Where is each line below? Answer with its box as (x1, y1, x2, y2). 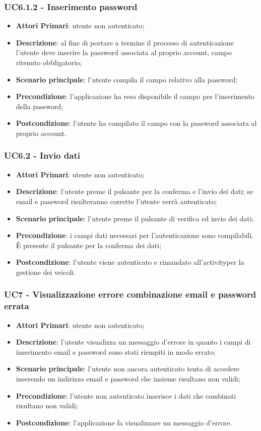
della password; (16, 101, 63, 111)
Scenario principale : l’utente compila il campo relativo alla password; (16, 74, 238, 84)
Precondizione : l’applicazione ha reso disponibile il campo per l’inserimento (16, 91, 254, 102)
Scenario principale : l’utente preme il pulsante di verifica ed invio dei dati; (16, 213, 254, 223)
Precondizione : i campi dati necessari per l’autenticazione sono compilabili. (16, 230, 254, 241)
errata (4, 300, 29, 312)
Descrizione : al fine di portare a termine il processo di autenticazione (16, 37, 234, 47)
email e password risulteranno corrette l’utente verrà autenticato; (16, 196, 217, 206)
